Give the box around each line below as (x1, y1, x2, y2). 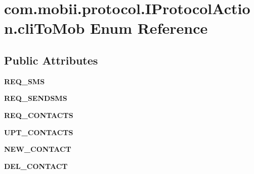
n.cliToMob (4, 18, 85, 38)
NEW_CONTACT (4, 144, 71, 154)
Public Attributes (4, 52, 98, 68)
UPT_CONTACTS (4, 127, 73, 137)
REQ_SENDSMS (4, 93, 67, 103)
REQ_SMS (4, 76, 45, 86)
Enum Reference (90, 18, 208, 38)
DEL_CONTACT (4, 160, 68, 171)
